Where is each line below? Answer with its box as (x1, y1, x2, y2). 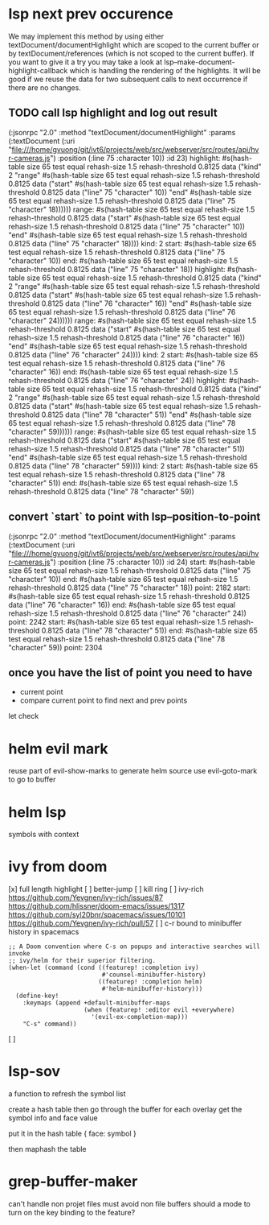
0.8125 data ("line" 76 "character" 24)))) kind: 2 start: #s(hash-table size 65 (8, 349, 259, 359)
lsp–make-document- (164, 57, 235, 67)
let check (8, 711, 39, 721)
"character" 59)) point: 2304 (8, 642, 103, 652)
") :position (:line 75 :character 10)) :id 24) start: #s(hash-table (49, 557, 255, 567)
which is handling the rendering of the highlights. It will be (69, 65, 261, 75)
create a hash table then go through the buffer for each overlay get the (8, 1104, 243, 1115)
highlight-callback (8, 65, 68, 75)
